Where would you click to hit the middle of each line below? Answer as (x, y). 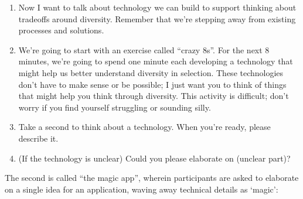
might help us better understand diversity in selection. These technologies (151, 72)
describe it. (38, 138)
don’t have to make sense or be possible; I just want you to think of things (152, 84)
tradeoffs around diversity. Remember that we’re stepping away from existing (157, 18)
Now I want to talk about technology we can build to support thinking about (157, 7)
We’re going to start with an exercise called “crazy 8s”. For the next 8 (144, 49)
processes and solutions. (61, 30)
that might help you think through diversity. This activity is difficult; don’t (154, 96)
